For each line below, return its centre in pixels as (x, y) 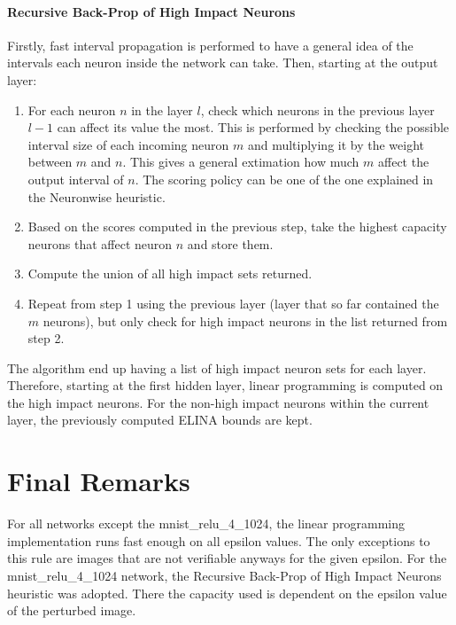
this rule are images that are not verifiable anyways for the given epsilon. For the (227, 558)
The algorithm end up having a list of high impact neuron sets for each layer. (217, 367)
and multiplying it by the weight (336, 144)
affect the (404, 162)
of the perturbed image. (72, 610)
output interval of (76, 179)
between (50, 162)
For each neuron (72, 109)
